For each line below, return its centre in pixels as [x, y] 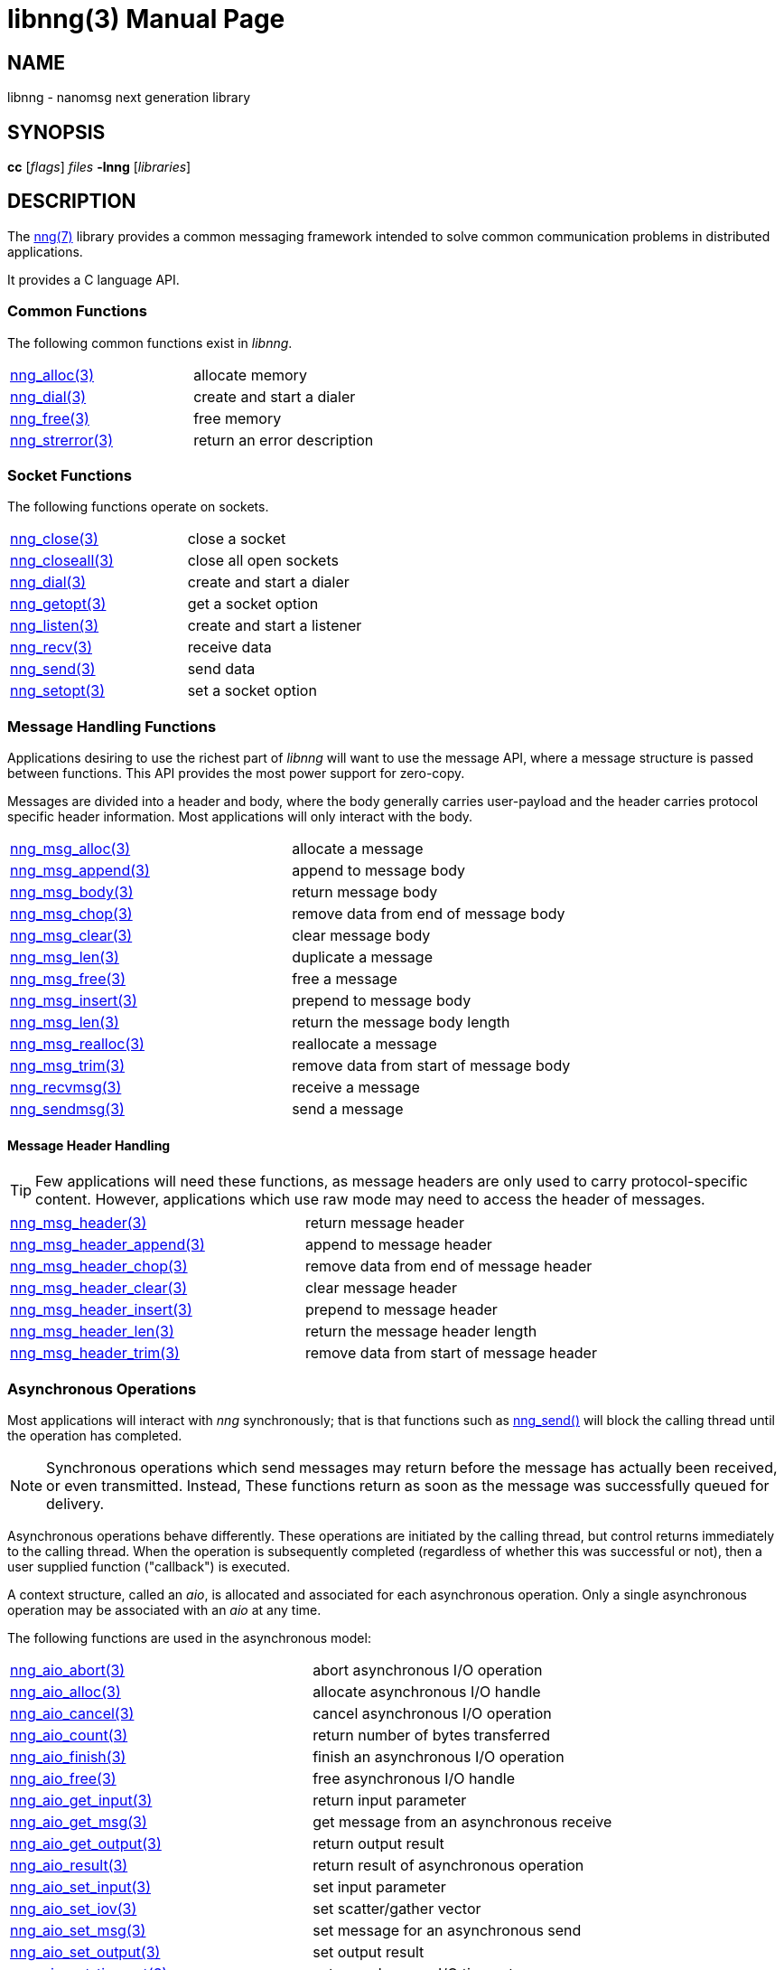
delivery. [75, 1504]
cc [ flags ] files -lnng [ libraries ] [99, 167]
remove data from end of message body [429, 914]
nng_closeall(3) [62, 561]
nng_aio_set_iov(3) [74, 1909]
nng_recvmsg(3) [66, 1088]
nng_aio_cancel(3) [72, 1714]
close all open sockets [263, 561]
